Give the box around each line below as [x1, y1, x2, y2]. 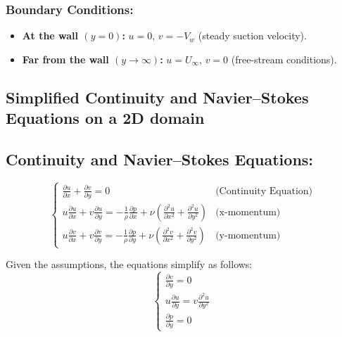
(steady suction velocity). [198, 28, 307, 43]
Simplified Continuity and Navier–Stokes [6, 86, 309, 108]
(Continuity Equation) [215, 186, 313, 196]
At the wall [22, 28, 79, 43]
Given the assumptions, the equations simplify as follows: [6, 257, 253, 272]
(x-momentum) [215, 207, 281, 217]
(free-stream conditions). [231, 51, 337, 66]
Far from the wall [22, 51, 109, 66]
